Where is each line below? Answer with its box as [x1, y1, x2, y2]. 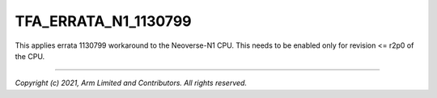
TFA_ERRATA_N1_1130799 [15, 12, 192, 30]
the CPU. [15, 51, 45, 61]
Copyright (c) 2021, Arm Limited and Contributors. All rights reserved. [15, 78, 247, 88]
